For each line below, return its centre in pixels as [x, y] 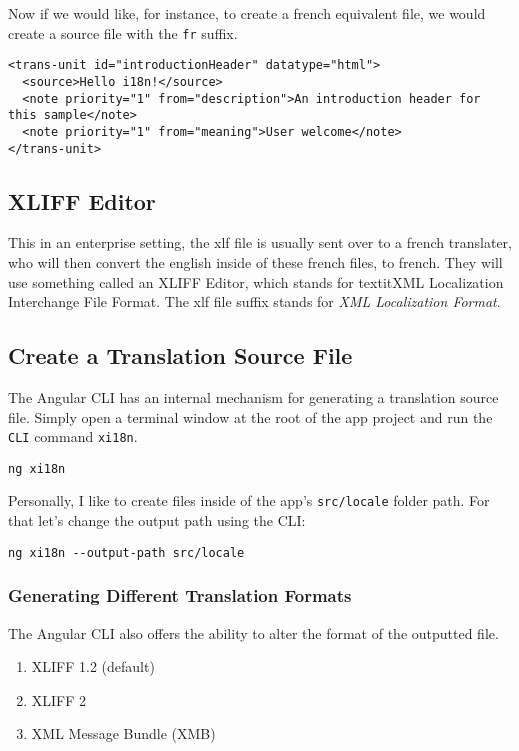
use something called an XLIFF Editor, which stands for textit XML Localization [256, 281]
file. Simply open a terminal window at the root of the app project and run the [250, 416]
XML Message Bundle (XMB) [123, 733]
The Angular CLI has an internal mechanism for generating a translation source [253, 396]
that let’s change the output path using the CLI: [157, 520]
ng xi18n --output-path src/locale [126, 552]
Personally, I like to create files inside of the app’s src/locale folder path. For [249, 500]
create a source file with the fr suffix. [123, 32]
